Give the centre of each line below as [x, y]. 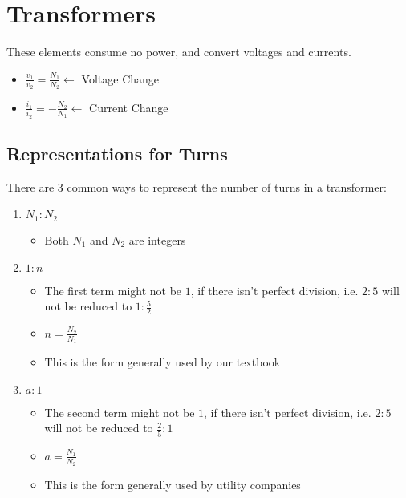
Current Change [129, 107]
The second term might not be [120, 412]
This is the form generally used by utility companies [173, 484]
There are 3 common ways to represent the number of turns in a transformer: [197, 186]
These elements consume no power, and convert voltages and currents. [179, 52]
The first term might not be [113, 290]
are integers [157, 239]
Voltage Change [120, 78]
